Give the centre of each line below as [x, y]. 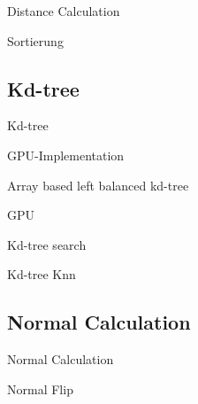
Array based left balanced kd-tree [98, 185]
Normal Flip [40, 388]
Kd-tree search [47, 244]
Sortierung [35, 40]
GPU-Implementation [66, 155]
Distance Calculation [64, 11]
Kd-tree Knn [42, 274]
